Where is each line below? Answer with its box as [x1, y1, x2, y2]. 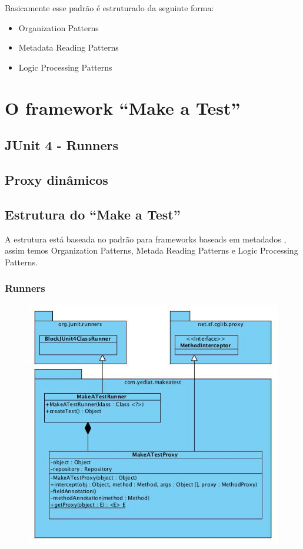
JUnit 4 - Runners [5, 136, 119, 154]
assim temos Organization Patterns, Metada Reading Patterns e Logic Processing [5, 244, 298, 257]
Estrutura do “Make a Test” [5, 205, 181, 223]
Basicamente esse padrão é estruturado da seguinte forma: [5, 2, 214, 14]
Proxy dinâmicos [5, 170, 108, 188]
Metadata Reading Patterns [18, 41, 119, 54]
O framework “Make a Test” [5, 95, 241, 119]
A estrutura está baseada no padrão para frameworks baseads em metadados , [5, 232, 287, 245]
